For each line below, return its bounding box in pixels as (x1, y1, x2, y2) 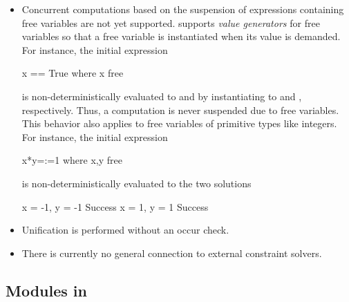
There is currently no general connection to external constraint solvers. (21, 245, 322, 260)
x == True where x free (21, 66, 124, 80)
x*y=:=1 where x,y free (21, 153, 122, 167)
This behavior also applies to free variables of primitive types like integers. (21, 116, 337, 131)
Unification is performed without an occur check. (21, 223, 229, 237)
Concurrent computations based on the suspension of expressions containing (21, 2, 344, 16)
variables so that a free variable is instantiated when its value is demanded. (21, 29, 341, 44)
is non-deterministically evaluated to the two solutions (21, 176, 252, 190)
